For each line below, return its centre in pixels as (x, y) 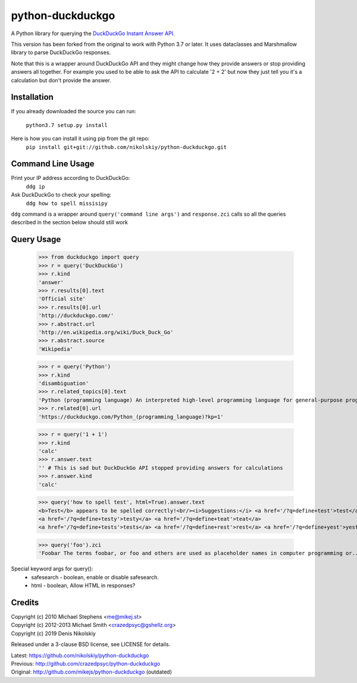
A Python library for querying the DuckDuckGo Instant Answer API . (93, 33)
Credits (25, 602)
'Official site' (62, 299)
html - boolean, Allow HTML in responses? (83, 586)
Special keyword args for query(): (52, 569)
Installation (32, 97)
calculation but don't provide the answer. (61, 80)
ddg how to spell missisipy (67, 203)
